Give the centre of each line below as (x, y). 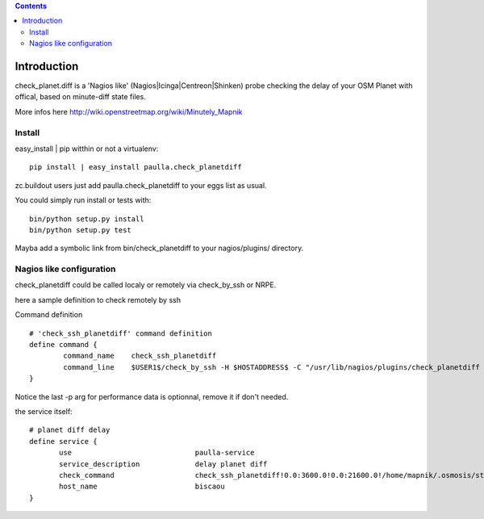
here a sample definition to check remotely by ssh (98, 299)
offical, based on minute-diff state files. (81, 97)
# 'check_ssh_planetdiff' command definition (121, 333)
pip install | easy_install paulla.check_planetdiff (136, 167)
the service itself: (44, 411)
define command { (63, 345)
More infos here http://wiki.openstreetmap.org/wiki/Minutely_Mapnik (129, 111)
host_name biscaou (142, 487)
